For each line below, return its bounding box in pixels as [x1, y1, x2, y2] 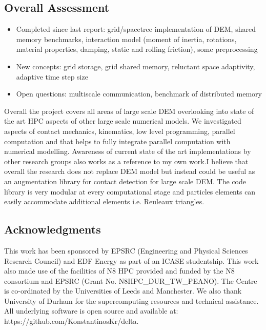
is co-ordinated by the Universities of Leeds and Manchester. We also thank [4, 285, 242, 296]
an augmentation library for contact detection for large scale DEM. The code [4, 176, 246, 186]
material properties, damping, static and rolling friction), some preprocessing [16, 44, 258, 54]
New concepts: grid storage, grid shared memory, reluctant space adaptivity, [16, 61, 255, 71]
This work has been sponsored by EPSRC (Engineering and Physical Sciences [4, 245, 248, 256]
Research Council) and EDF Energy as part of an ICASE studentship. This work [4, 255, 259, 266]
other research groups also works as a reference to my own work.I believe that [4, 156, 249, 166]
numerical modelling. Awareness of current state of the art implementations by [4, 146, 251, 157]
